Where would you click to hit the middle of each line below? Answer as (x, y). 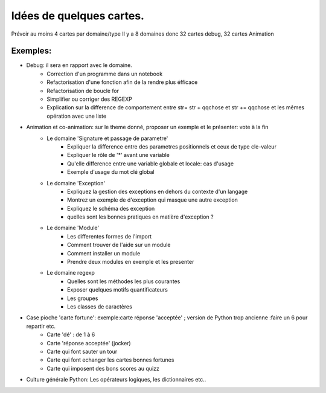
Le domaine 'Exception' (76, 183)
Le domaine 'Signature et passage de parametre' (107, 138)
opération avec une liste (77, 116)
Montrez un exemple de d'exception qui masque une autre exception (153, 200)
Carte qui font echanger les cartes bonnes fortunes (110, 360)
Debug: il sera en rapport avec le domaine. (79, 65)
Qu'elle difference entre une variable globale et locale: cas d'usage (151, 164)
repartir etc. (41, 326)
